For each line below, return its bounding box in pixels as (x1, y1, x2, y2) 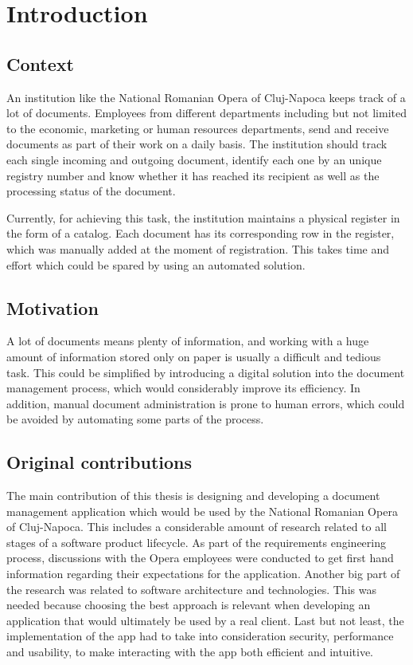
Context (6, 51, 74, 76)
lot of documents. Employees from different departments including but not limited (6, 104, 407, 121)
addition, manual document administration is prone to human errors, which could (6, 395, 405, 411)
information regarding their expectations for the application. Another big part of (6, 565, 400, 582)
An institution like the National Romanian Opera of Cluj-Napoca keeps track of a (6, 89, 406, 105)
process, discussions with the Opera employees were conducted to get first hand (6, 549, 394, 566)
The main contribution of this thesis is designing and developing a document (6, 487, 380, 504)
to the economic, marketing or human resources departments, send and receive (6, 120, 389, 136)
